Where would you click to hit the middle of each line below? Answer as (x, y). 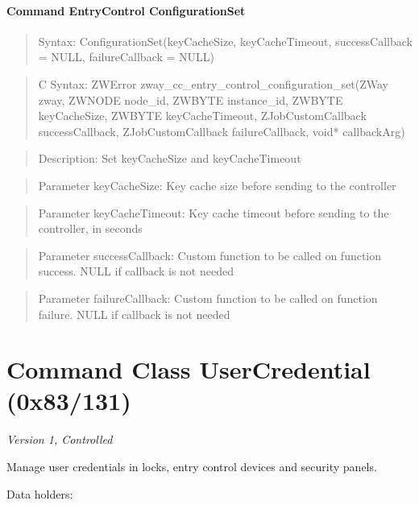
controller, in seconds (90, 228)
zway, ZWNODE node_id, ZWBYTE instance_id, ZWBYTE (191, 99)
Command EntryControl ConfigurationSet (126, 10)
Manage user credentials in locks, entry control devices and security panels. (192, 467)
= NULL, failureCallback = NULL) (127, 57)
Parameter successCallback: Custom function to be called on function (210, 255)
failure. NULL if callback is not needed (134, 314)
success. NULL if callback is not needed (136, 271)
